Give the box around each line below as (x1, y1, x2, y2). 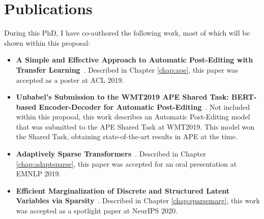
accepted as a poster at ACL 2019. (16, 74, 124, 85)
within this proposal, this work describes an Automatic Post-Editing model (16, 111, 250, 122)
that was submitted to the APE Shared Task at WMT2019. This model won (16, 121, 254, 132)
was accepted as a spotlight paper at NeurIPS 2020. (16, 205, 178, 216)
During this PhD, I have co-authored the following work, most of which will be (4, 27, 250, 38)
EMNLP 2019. (16, 168, 61, 179)
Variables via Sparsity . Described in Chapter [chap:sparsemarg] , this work (16, 195, 260, 206)
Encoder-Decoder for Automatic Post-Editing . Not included (39, 101, 250, 112)
